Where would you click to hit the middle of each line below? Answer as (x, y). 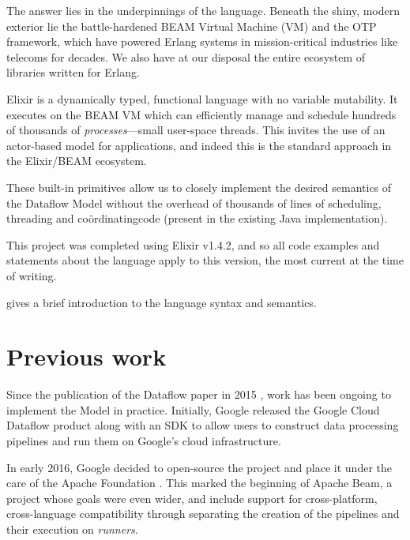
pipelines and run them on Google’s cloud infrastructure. (144, 441)
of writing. (32, 275)
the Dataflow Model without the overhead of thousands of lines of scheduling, (194, 202)
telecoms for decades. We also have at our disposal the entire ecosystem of (186, 56)
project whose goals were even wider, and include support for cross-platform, (192, 498)
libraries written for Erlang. (73, 72)
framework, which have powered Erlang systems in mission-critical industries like (202, 41)
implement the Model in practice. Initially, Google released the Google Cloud (193, 409)
